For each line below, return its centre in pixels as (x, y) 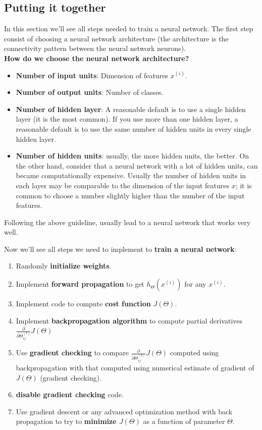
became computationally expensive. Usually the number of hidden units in (131, 175)
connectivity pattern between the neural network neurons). (95, 48)
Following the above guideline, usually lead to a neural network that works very (127, 222)
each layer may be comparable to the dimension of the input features (122, 185)
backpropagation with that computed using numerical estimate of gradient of (135, 368)
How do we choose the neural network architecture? (97, 58)
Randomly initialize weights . (64, 266)
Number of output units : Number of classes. (90, 92)
